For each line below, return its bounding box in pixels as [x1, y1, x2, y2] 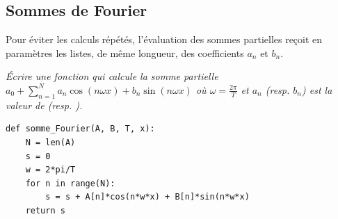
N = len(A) [25, 137, 76, 147]
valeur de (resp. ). [6, 97, 83, 112]
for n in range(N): [25, 178, 115, 188]
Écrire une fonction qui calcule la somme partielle [6, 69, 218, 83]
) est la [301, 82, 332, 97]
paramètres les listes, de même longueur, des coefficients [6, 45, 244, 60]
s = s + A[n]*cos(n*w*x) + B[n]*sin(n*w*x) [45, 192, 250, 202]
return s [25, 205, 65, 216]
